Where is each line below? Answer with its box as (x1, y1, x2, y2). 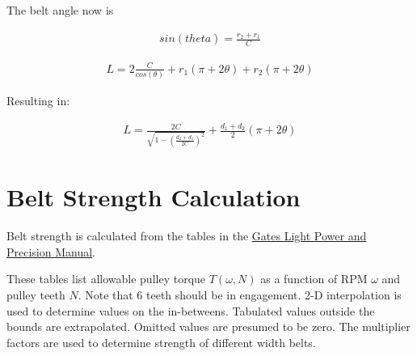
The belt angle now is (6, 2, 114, 18)
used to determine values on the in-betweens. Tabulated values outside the (6, 302, 375, 319)
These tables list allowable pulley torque (6, 270, 206, 287)
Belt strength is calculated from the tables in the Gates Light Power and (6, 227, 367, 244)
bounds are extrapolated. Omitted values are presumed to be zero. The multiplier (6, 318, 411, 335)
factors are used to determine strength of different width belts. (6, 333, 316, 350)
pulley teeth (6, 286, 65, 303)
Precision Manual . (6, 243, 96, 260)
